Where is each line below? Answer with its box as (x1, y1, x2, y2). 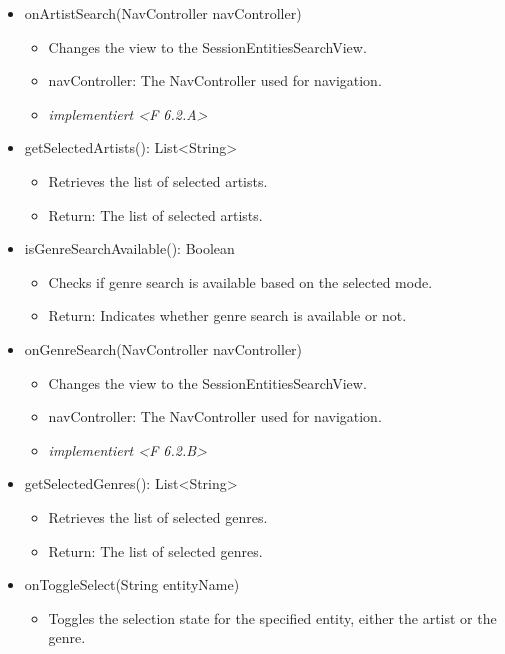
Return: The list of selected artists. (48, 204, 263, 225)
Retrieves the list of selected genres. (48, 506, 268, 527)
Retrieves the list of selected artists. (48, 170, 268, 191)
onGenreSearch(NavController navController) (24, 338, 303, 359)
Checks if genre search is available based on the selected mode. (48, 271, 433, 292)
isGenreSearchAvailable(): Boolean (24, 238, 235, 259)
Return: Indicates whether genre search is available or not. (48, 305, 407, 326)
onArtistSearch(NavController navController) (24, 3, 302, 23)
